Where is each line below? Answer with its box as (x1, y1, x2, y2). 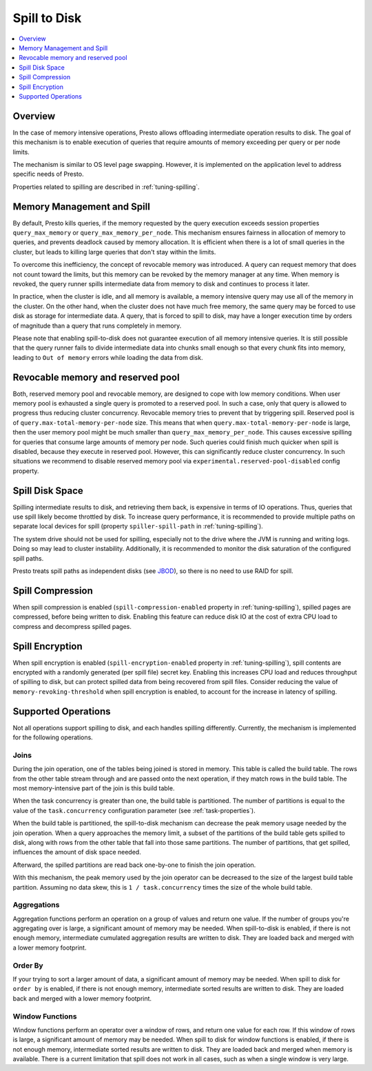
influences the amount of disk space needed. (12, 848, 141, 857)
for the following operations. (12, 733, 93, 741)
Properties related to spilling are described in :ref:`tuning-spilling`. (12, 183, 200, 191)
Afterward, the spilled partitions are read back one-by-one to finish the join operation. (12, 861, 256, 869)
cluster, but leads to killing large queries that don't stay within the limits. (12, 248, 216, 256)
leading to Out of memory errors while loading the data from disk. (12, 353, 203, 361)
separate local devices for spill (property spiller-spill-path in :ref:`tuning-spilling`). (12, 522, 263, 530)
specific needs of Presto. (12, 170, 84, 179)
